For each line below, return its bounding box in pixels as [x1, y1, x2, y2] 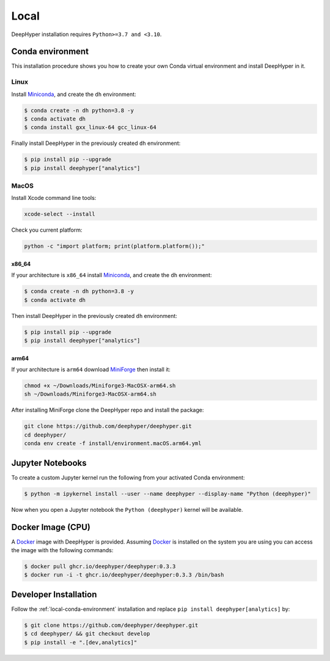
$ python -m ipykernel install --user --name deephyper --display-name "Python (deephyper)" [24, 490, 311, 497]
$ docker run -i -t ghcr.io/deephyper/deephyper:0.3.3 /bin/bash [24, 572, 224, 578]
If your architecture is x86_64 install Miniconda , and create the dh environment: [11, 271, 212, 279]
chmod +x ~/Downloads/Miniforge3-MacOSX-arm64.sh [24, 382, 176, 390]
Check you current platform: [11, 226, 82, 234]
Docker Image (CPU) [11, 522, 91, 532]
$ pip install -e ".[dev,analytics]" [24, 639, 137, 646]
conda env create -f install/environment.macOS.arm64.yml [24, 440, 202, 447]
